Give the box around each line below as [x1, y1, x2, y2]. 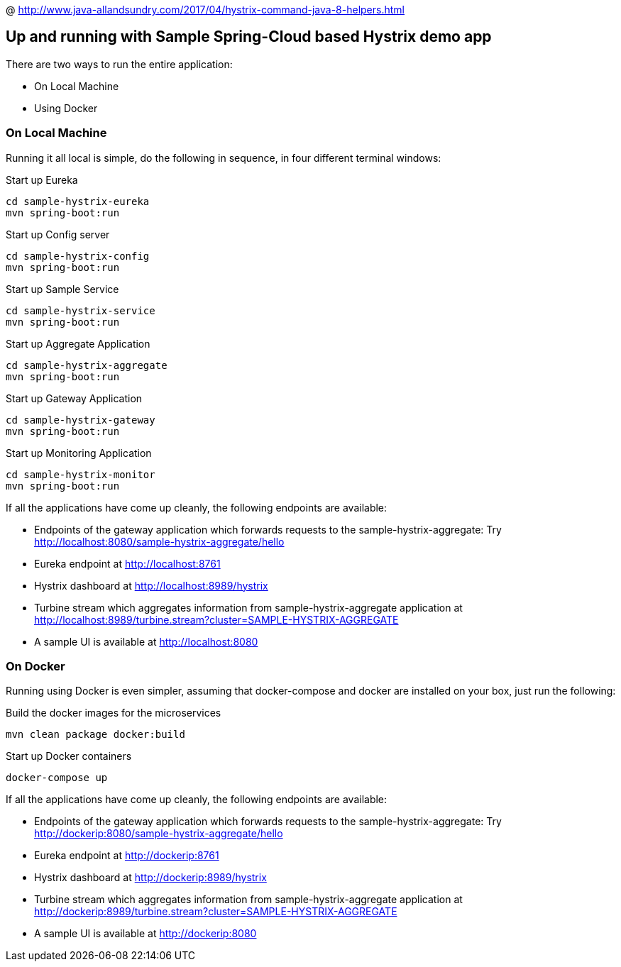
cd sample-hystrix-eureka [6, 195, 150, 207]
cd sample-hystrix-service [6, 304, 155, 316]
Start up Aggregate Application [6, 337, 150, 350]
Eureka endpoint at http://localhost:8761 [34, 557, 221, 570]
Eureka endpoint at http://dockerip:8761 [34, 849, 219, 862]
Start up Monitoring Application [6, 446, 152, 459]
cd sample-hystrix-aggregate [6, 359, 167, 371]
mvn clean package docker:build [6, 729, 185, 741]
